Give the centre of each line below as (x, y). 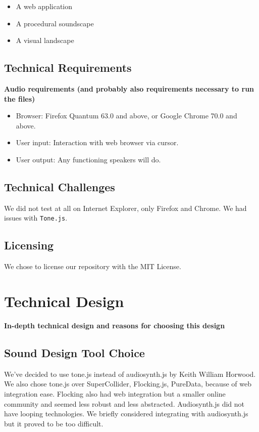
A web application (44, 6)
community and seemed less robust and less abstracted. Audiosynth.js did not (124, 403)
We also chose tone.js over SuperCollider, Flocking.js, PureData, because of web (128, 384)
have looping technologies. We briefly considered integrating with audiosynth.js (126, 414)
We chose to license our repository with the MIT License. (93, 266)
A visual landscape (45, 40)
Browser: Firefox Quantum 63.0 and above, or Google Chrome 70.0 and (126, 116)
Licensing (29, 245)
